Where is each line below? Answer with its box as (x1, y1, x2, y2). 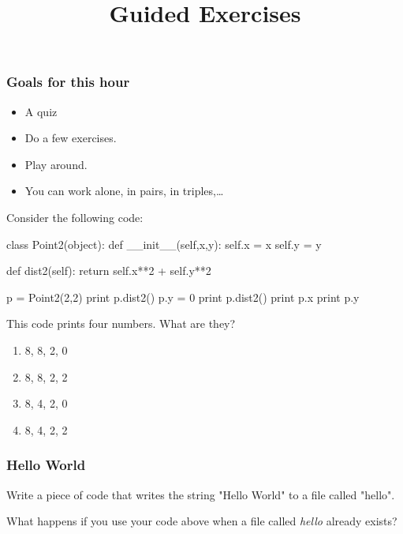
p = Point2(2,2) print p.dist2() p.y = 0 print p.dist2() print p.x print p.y (6, 288, 360, 305)
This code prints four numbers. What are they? (6, 315, 236, 332)
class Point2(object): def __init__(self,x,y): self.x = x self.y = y (6, 235, 322, 252)
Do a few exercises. (24, 130, 117, 146)
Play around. (24, 156, 88, 172)
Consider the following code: (6, 209, 144, 226)
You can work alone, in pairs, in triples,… (24, 182, 224, 199)
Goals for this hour (6, 72, 130, 92)
